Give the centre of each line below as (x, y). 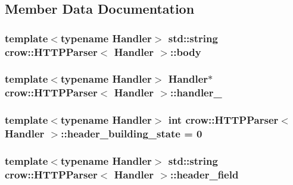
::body (186, 51)
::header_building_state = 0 (132, 134)
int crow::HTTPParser (223, 120)
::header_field (204, 174)
